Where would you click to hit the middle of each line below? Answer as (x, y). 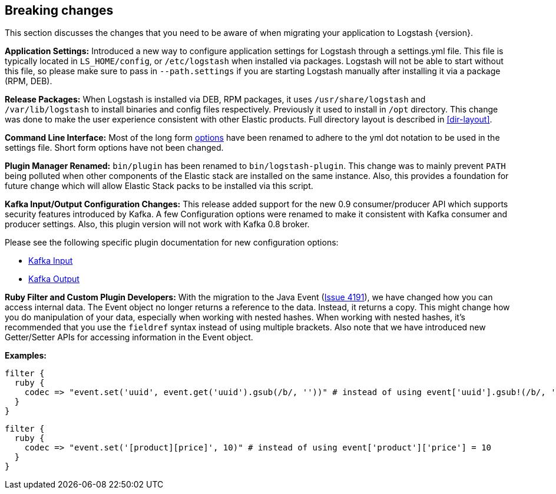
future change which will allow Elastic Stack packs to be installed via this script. (159, 186)
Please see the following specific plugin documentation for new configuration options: (172, 243)
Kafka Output (54, 279)
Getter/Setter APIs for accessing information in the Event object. (129, 337)
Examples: (26, 356)
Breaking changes (59, 10)
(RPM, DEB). (29, 81)
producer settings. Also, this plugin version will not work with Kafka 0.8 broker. (157, 224)
